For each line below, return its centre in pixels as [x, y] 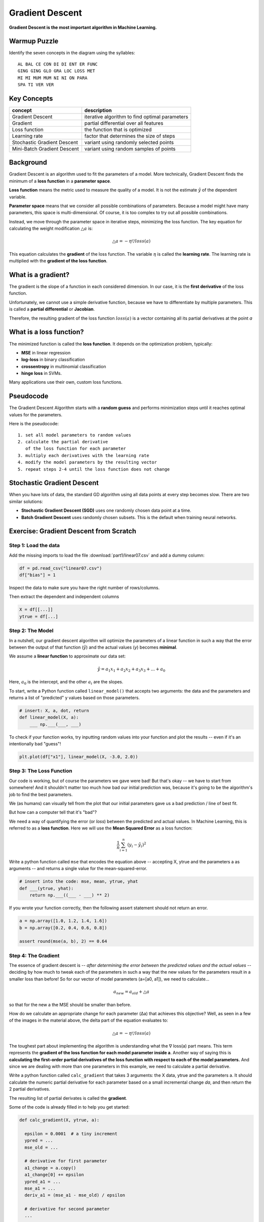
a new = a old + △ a [131, 992]
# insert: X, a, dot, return [54, 710]
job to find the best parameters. [41, 794]
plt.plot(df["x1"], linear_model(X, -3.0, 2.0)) [79, 757]
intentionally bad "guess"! [35, 744]
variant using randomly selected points [129, 142]
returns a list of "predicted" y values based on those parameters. [75, 698]
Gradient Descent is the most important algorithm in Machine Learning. [83, 27]
